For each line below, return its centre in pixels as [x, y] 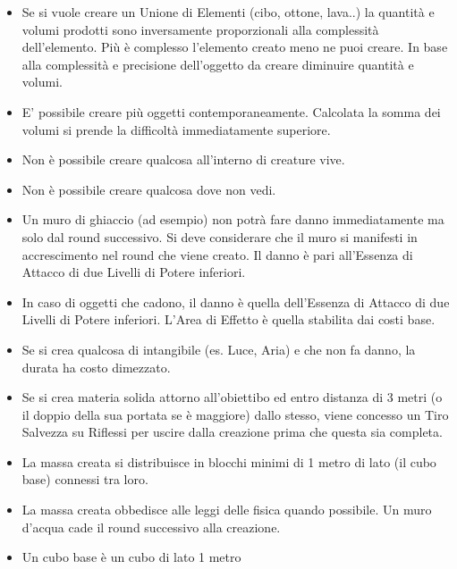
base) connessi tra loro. [85, 479]
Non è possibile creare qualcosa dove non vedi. [149, 189]
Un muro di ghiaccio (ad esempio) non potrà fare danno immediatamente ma [233, 219]
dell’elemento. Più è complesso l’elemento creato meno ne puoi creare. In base [235, 47]
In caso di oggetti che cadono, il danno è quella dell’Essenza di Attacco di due [236, 301]
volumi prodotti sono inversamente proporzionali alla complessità [200, 29]
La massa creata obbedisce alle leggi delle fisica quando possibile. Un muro [227, 510]
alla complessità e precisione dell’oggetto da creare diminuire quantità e [218, 64]
